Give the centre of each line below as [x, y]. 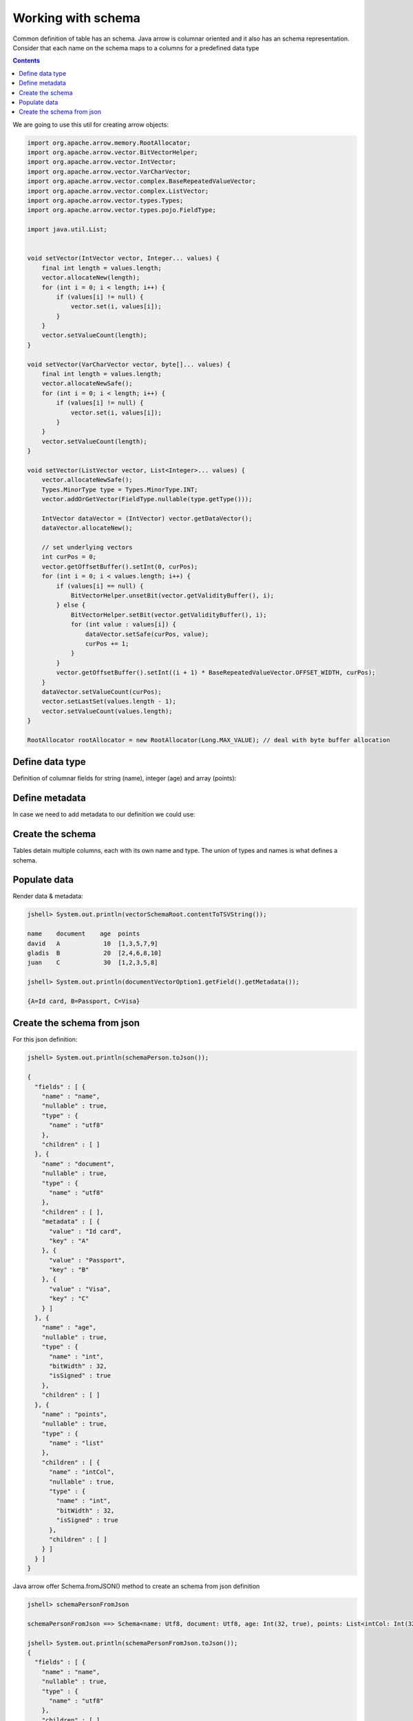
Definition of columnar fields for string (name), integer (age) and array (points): [125, 779]
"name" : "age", [69, 1328]
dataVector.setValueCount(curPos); [102, 691]
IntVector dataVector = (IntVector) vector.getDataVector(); [147, 518]
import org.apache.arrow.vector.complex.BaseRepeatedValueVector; [141, 181]
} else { [71, 605]
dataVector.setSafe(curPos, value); [147, 634]
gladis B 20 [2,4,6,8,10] [94, 953]
